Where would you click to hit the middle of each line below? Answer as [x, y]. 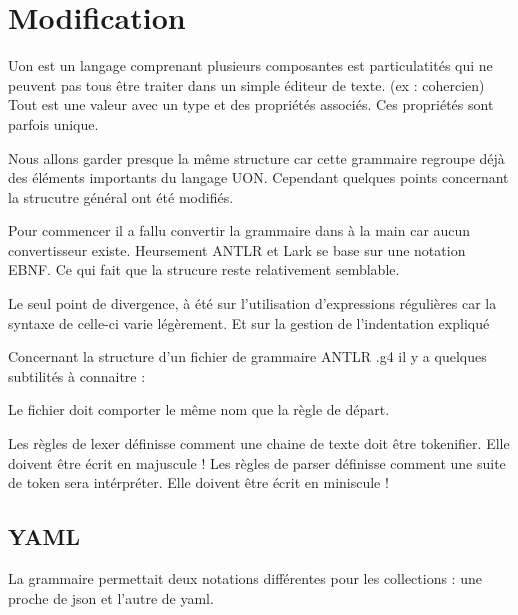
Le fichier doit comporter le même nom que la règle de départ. [199, 409]
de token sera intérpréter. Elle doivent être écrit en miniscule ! [198, 482]
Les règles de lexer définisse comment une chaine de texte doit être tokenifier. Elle [259, 443]
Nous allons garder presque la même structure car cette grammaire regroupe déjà [256, 157]
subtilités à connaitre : [77, 375]
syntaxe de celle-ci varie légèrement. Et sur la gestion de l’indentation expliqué [249, 322]
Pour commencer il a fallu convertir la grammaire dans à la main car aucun [239, 230]
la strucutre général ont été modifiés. [121, 196]
